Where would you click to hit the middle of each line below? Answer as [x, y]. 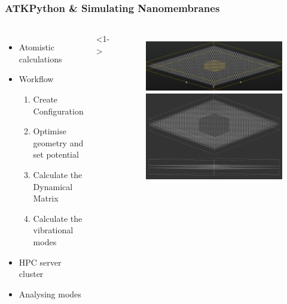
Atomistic [36, 47]
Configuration [58, 111]
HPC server [40, 262]
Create [45, 99]
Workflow [36, 79]
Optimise [50, 131]
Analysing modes [50, 294]
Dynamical [53, 186]
